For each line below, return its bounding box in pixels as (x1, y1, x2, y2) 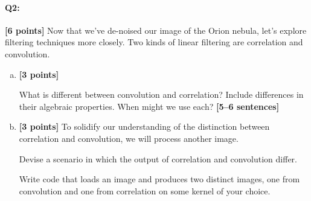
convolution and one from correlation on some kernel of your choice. (19, 184, 271, 197)
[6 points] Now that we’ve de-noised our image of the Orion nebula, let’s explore (5, 24, 307, 36)
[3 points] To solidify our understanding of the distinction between (19, 120, 270, 133)
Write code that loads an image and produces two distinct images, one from (19, 173, 300, 185)
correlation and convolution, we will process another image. (19, 132, 239, 144)
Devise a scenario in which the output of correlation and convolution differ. (19, 152, 297, 165)
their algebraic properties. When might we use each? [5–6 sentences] (19, 100, 280, 112)
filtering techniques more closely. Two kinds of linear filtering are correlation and (5, 36, 303, 48)
